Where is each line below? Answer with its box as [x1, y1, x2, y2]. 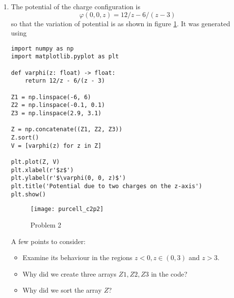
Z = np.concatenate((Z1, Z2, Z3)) [11, 126, 122, 133]
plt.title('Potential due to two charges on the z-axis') [11, 182, 202, 190]
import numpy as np [11, 45, 74, 52]
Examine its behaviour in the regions [22, 252, 133, 263]
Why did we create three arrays [22, 268, 117, 279]
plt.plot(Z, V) [11, 158, 60, 165]
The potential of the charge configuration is [11, 1, 140, 11]
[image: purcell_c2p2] [30, 206, 104, 213]
